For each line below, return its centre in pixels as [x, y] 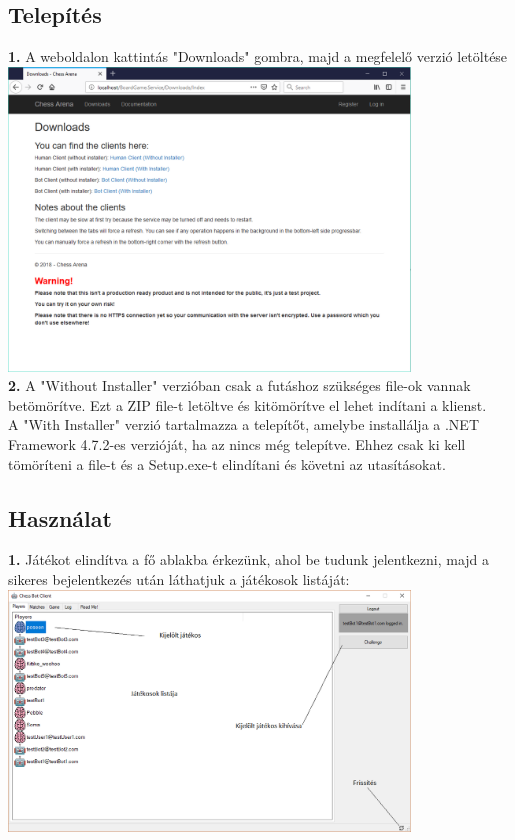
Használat [60, 517]
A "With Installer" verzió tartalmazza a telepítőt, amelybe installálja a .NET [243, 424]
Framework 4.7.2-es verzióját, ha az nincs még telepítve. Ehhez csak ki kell [237, 443]
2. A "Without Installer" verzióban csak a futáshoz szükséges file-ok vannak [239, 385]
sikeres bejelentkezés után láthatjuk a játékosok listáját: [179, 578]
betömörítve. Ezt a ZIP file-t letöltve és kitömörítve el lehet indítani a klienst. [247, 404]
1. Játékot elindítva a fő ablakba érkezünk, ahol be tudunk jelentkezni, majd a [249, 559]
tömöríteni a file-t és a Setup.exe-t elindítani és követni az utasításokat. [227, 463]
